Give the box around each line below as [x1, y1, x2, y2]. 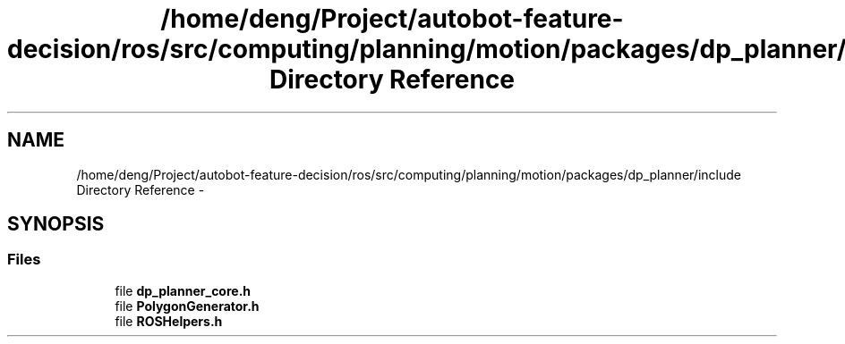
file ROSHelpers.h [115, 313, 223, 329]
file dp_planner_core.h [115, 282, 252, 298]
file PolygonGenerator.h [115, 298, 260, 314]
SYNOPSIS [7, 213, 105, 236]
